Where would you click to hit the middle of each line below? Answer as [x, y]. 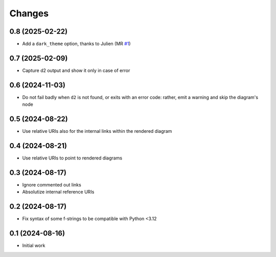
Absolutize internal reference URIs [58, 192]
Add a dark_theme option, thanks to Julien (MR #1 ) [76, 44]
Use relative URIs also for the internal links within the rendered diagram [97, 131]
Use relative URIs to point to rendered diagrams [72, 158]
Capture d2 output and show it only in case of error [76, 70]
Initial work [34, 246]
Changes [29, 13]
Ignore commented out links [52, 184]
